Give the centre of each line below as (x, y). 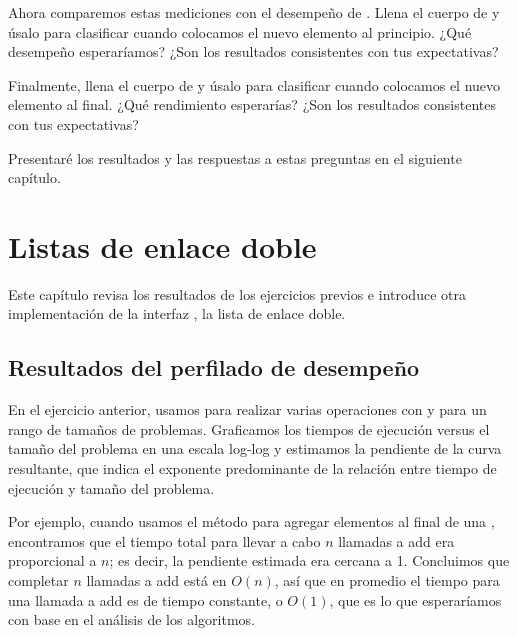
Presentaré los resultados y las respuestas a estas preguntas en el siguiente (235, 157)
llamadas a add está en (156, 580)
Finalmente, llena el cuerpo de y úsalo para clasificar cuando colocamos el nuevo (254, 84)
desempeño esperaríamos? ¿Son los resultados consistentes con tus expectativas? (253, 51)
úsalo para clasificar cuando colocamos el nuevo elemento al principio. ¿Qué (240, 31)
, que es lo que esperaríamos (415, 599)
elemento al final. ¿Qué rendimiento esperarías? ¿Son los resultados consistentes (252, 104)
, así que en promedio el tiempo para (387, 580)
